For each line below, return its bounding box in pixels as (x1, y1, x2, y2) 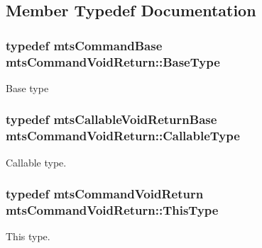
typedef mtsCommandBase (6, 36, 163, 54)
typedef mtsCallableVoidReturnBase (6, 111, 217, 128)
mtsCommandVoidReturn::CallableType (6, 127, 240, 145)
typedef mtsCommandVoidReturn (6, 185, 204, 203)
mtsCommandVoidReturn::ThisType (6, 201, 219, 219)
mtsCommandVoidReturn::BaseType (6, 52, 220, 70)
